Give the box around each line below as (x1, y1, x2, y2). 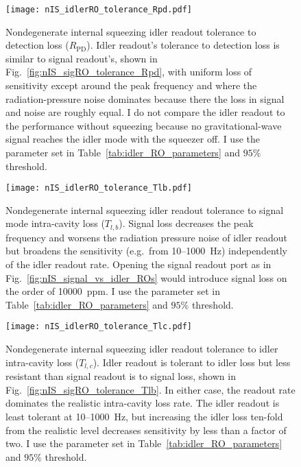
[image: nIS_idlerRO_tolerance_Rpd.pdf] (5, 5, 193, 14)
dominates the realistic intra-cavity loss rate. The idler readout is (5, 396, 280, 410)
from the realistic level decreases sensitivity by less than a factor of (5, 422, 287, 437)
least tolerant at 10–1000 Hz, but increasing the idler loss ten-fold (5, 409, 283, 423)
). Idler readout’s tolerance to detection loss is (86, 38, 280, 52)
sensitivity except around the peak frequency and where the (5, 78, 257, 93)
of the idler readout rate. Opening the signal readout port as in (5, 257, 272, 272)
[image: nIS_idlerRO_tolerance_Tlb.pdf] (5, 183, 193, 193)
